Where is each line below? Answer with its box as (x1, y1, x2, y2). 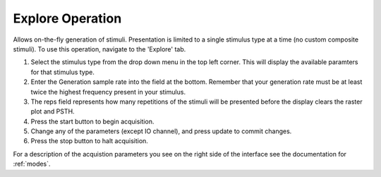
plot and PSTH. (30, 107, 75, 116)
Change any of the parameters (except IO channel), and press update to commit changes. (30, 127, 292, 135)
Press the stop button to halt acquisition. (30, 137, 148, 145)
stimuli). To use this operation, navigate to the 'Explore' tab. (13, 44, 186, 53)
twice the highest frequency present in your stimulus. (30, 87, 186, 96)
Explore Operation (13, 11, 122, 26)
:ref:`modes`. (13, 159, 51, 169)
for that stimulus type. (30, 68, 95, 76)
